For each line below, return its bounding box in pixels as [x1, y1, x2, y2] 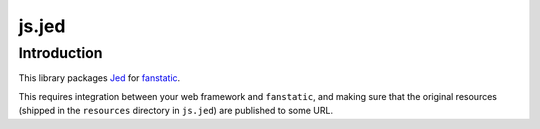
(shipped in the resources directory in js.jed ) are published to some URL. [18, 105, 334, 117]
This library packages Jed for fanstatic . [18, 72, 181, 84]
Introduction [18, 44, 103, 62]
